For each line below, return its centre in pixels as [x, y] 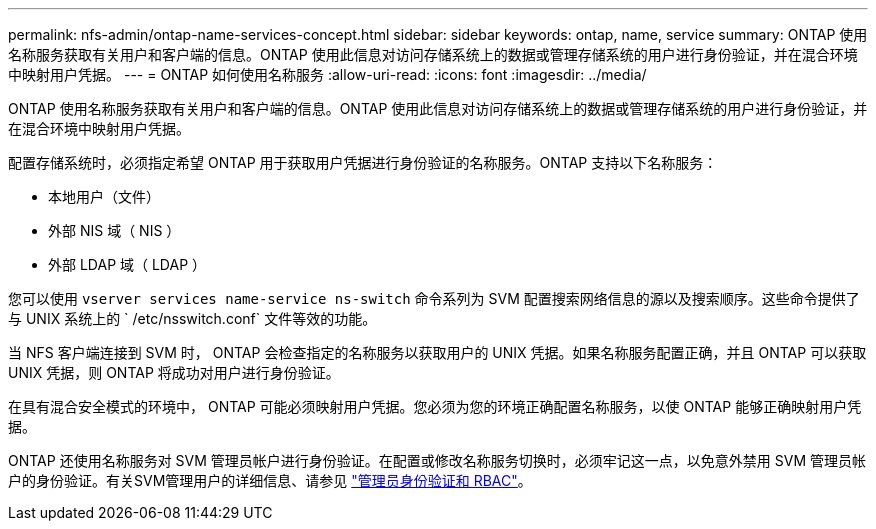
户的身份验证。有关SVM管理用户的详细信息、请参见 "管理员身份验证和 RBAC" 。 [270, 480]
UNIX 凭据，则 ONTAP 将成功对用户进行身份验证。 [174, 372]
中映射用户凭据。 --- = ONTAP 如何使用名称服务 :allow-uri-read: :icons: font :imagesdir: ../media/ [327, 74]
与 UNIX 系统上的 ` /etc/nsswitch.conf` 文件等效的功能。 [192, 318]
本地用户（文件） [104, 196]
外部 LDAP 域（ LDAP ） [127, 264]
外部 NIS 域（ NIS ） [114, 230]
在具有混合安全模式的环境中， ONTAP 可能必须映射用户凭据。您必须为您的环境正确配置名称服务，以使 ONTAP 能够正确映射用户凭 [435, 406]
